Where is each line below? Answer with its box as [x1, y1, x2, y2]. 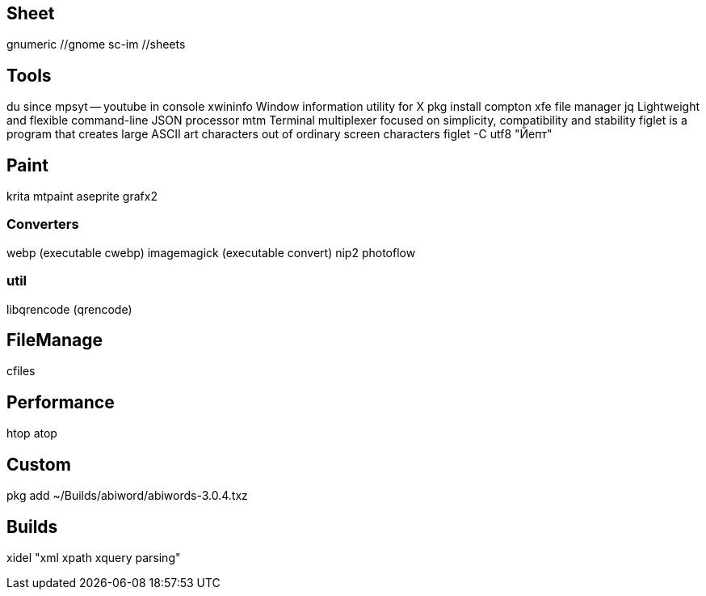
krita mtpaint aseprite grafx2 [6, 189, 158, 204]
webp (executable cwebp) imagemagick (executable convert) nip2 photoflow [6, 245, 416, 260]
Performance [6, 391, 115, 412]
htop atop [6, 426, 57, 441]
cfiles [6, 364, 36, 378]
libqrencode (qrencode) [6, 302, 132, 316]
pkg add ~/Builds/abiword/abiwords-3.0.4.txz [6, 488, 248, 503]
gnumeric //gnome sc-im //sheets [6, 37, 186, 52]
